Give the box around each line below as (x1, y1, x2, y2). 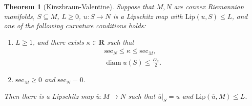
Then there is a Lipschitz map (4, 91, 94, 101)
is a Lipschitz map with (113, 11, 183, 21)
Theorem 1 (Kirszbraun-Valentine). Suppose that (4, 1, 154, 11)
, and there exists (33, 36, 84, 47)
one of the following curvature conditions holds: (4, 20, 146, 31)
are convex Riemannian (174, 1, 244, 11)
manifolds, (4, 11, 35, 21)
